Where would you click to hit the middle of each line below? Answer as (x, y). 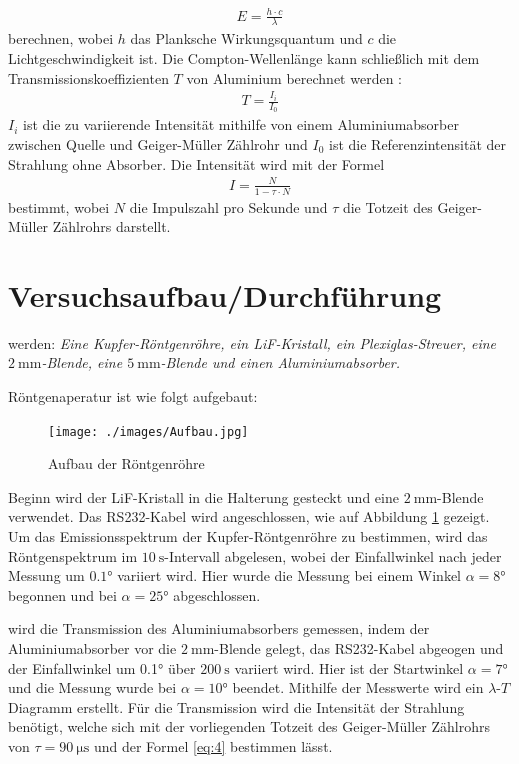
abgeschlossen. (217, 594)
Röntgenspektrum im (73, 555)
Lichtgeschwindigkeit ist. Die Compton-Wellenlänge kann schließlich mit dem (244, 57)
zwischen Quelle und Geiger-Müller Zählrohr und (158, 143)
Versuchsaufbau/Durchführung (225, 294)
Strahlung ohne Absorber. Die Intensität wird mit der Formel (196, 163)
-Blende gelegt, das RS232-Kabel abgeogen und (359, 648)
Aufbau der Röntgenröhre (126, 463)
